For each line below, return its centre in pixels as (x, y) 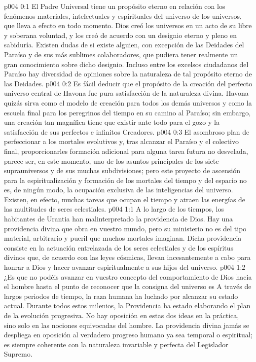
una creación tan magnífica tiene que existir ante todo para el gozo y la (112, 122)
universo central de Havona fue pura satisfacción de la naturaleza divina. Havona (126, 93)
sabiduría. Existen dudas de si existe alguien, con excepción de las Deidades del (124, 45)
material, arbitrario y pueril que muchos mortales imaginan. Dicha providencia (123, 238)
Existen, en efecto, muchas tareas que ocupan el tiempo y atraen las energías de (125, 199)
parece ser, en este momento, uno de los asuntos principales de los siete (111, 161)
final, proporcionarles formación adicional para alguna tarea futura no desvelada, (126, 151)
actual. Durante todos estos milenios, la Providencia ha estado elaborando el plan (127, 306)
